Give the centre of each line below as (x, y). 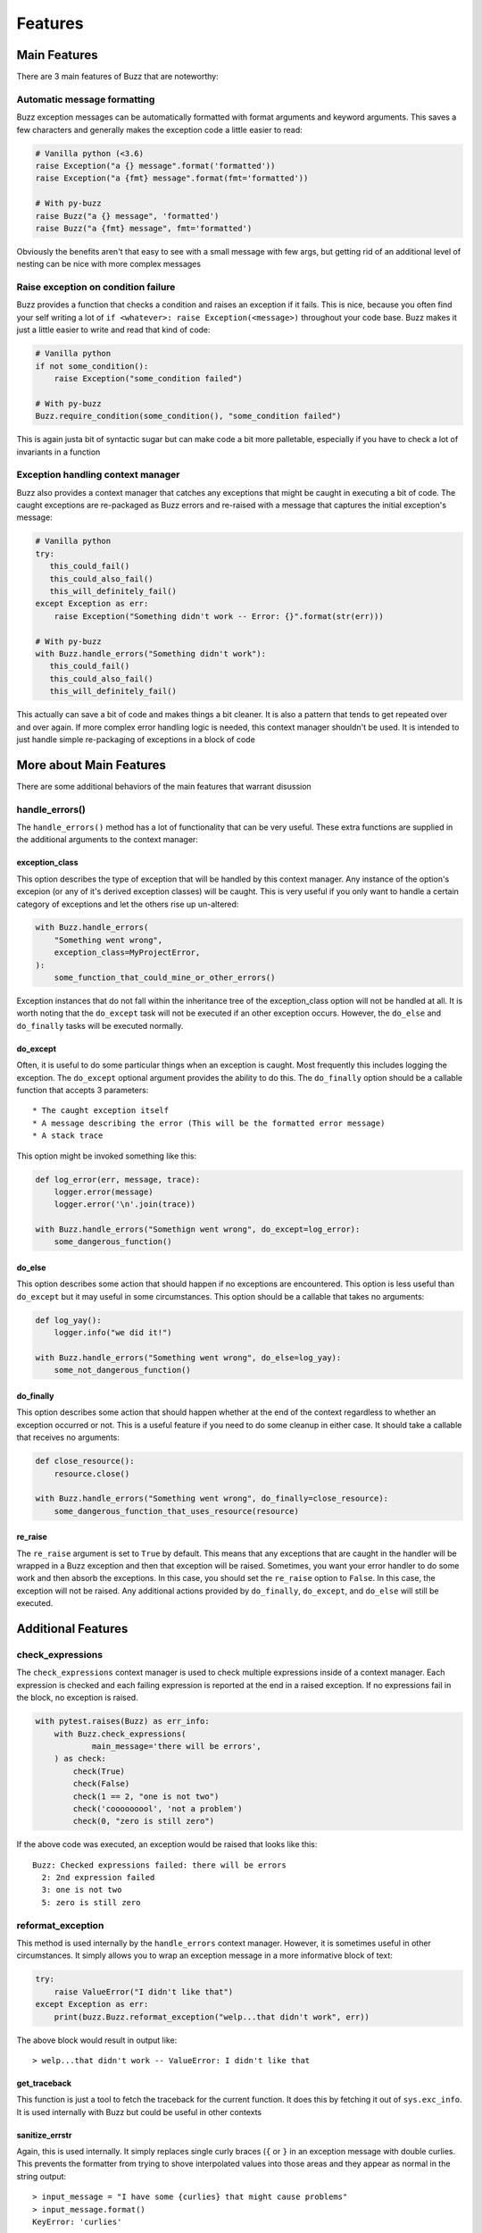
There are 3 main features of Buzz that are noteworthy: (117, 77)
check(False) (101, 1784)
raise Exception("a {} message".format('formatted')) (155, 166)
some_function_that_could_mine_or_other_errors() (165, 978)
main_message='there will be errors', (177, 1746)
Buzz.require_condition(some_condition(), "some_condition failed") (188, 416)
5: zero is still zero (91, 1902)
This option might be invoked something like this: (106, 1156)
